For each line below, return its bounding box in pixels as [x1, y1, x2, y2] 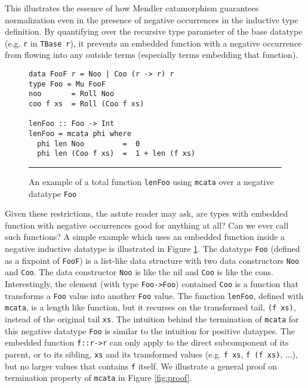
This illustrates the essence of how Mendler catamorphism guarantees [5, 2, 259, 14]
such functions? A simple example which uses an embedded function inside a [5, 230, 285, 243]
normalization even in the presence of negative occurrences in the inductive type [5, 13, 298, 26]
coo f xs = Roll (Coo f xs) [29, 100, 144, 108]
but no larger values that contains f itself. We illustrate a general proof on [5, 359, 278, 372]
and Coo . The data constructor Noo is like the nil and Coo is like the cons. [5, 266, 273, 278]
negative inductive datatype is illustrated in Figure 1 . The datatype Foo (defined [5, 242, 300, 255]
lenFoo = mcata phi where [29, 129, 131, 138]
